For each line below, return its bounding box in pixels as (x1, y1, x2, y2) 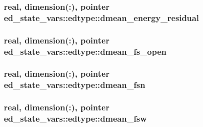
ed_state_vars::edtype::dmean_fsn (4, 79, 145, 91)
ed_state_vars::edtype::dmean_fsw (4, 112, 147, 125)
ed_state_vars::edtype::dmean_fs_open (4, 45, 167, 57)
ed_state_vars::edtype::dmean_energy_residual (4, 11, 199, 23)
